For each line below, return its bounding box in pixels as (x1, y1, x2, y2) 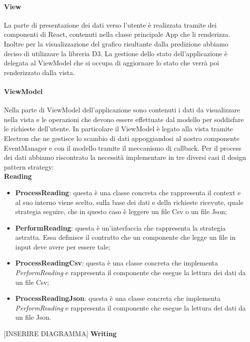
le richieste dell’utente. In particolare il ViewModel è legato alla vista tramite (4, 124, 233, 134)
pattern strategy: (4, 161, 54, 171)
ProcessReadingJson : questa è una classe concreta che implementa (15, 293, 221, 303)
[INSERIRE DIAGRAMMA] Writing (4, 328, 117, 339)
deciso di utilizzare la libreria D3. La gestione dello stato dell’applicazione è (4, 48, 228, 58)
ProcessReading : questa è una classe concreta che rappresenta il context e (15, 187, 241, 197)
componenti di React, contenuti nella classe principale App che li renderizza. (4, 29, 230, 39)
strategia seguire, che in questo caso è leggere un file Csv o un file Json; (15, 206, 227, 217)
